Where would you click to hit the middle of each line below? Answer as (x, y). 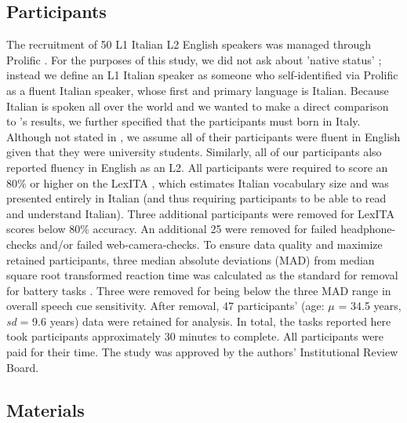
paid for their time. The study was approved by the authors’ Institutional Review (202, 352)
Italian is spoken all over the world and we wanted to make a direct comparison (198, 106)
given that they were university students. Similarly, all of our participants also (194, 152)
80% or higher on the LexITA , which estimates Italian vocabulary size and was (198, 182)
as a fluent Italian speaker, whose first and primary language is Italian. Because (198, 90)
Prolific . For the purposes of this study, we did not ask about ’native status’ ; (194, 59)
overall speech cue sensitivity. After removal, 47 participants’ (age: (165, 306)
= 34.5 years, (370, 306)
